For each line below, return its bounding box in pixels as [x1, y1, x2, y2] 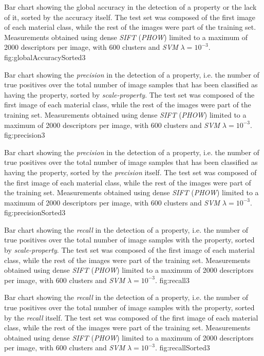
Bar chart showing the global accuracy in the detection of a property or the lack [4, 2, 257, 12]
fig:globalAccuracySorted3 [4, 51, 86, 62]
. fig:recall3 [155, 274, 190, 285]
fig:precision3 [4, 129, 45, 140]
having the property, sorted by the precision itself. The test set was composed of [4, 166, 257, 177]
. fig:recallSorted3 [155, 342, 210, 353]
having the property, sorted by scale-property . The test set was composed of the [4, 89, 255, 100]
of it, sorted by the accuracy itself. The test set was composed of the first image [4, 11, 256, 22]
